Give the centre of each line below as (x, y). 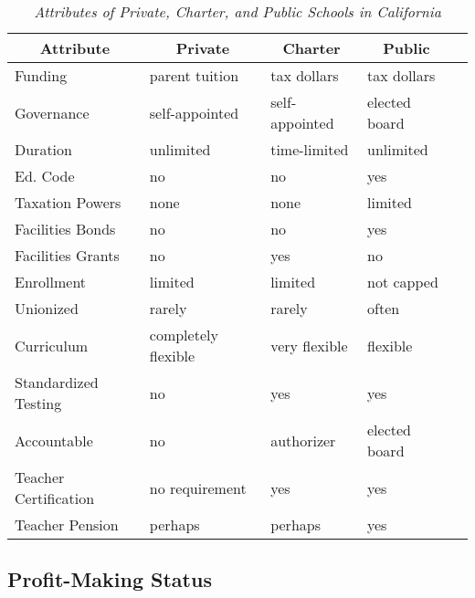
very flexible (309, 345)
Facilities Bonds (65, 229)
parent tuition (194, 75)
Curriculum (52, 345)
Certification (55, 498)
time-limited (310, 149)
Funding (41, 75)
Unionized (47, 308)
